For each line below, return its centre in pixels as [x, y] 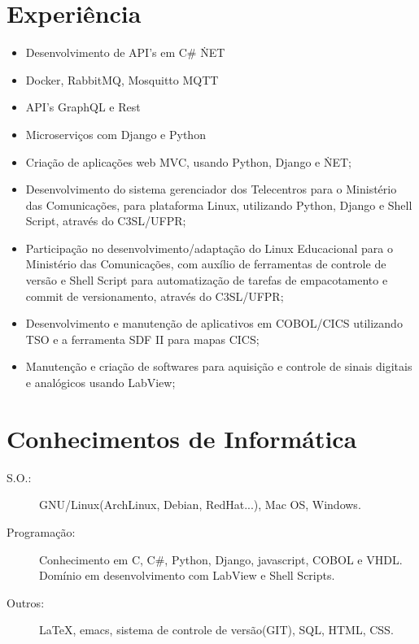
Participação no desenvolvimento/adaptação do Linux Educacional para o [209, 248]
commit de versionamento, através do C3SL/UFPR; [155, 296]
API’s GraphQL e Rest [83, 107]
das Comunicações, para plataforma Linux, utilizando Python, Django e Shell [219, 205]
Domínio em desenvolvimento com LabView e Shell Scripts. [187, 575]
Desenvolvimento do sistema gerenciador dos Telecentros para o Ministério [211, 189]
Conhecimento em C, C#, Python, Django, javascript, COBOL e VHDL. [221, 559]
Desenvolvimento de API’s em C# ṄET [125, 52]
